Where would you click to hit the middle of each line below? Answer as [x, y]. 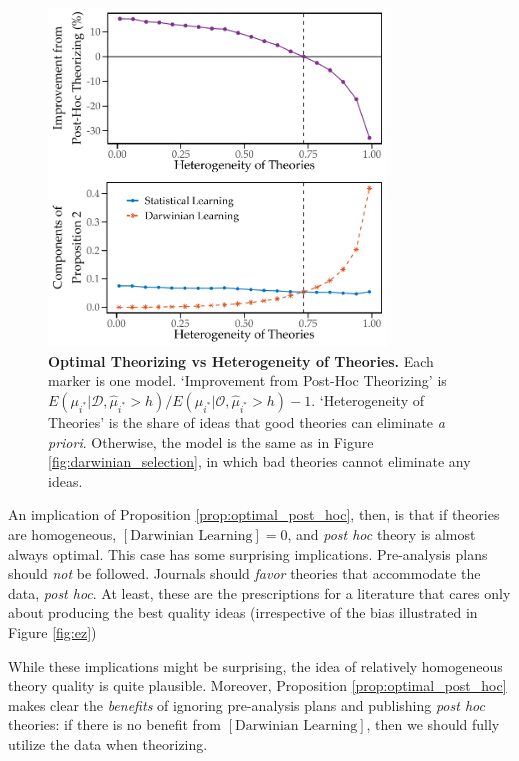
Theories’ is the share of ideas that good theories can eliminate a [246, 421]
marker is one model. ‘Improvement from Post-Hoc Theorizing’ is [247, 380]
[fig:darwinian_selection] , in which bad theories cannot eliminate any [259, 461]
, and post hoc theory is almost [381, 533]
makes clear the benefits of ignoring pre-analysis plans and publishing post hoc [246, 704]
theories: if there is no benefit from [114, 724]
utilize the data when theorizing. [108, 743]
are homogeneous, [62, 533]
